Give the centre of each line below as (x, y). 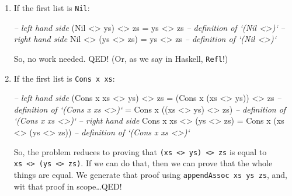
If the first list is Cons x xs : (64, 78)
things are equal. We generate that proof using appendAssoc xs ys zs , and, (151, 174)
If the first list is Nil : (52, 8)
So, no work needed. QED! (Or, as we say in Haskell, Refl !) (121, 58)
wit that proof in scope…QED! (68, 186)
